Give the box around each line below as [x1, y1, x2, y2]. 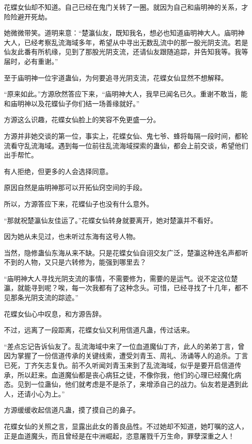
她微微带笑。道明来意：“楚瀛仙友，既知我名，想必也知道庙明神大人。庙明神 [4, 28, 245, 38]
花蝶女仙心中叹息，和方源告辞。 [4, 308, 106, 318]
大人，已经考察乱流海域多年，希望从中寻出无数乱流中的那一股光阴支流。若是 [4, 37, 248, 47]
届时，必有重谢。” [4, 56, 58, 66]
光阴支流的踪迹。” [24, 292, 79, 302]
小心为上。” [31, 388, 65, 398]
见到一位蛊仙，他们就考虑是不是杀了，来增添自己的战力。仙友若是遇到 [17, 379, 241, 389]
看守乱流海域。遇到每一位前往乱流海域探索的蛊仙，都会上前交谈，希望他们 [10, 140, 248, 150]
